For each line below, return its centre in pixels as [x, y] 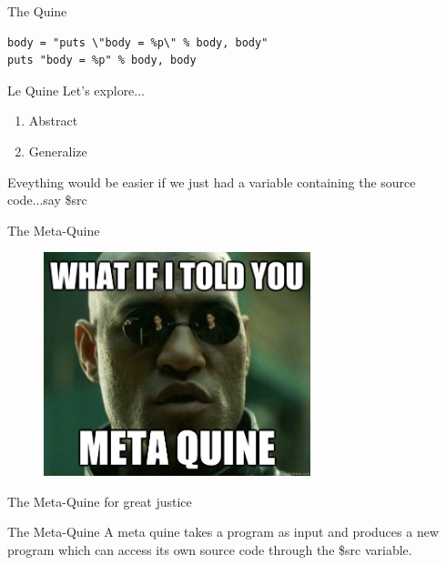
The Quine [37, 11]
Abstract [53, 121]
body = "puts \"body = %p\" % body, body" [138, 42]
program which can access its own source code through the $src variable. [210, 549]
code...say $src [47, 200]
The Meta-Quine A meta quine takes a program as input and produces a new [223, 532]
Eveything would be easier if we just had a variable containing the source [212, 182]
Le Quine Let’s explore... [76, 90]
